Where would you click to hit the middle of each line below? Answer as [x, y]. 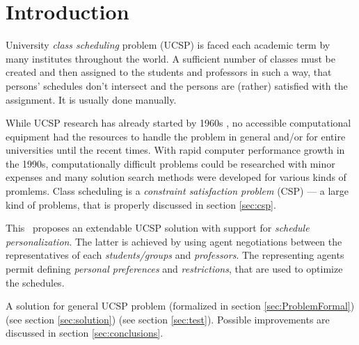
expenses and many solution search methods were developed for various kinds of [176, 177]
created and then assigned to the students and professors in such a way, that [169, 72]
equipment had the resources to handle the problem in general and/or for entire [176, 136]
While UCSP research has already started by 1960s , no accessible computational [178, 123]
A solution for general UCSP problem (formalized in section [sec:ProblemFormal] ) [180, 306]
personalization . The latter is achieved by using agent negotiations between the [174, 241]
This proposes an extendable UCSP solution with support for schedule [158, 228]
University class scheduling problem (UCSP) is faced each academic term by [168, 45]
